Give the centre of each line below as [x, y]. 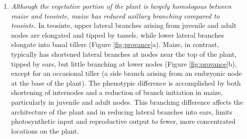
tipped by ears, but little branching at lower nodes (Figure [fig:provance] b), [124, 63]
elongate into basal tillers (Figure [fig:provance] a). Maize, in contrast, [115, 44]
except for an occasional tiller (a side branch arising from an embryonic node [126, 73]
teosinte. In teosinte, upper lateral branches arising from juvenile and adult [124, 25]
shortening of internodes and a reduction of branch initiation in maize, [117, 92]
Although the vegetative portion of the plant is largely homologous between [121, 6]
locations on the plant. [45, 130]
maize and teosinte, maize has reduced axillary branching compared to [115, 15]
